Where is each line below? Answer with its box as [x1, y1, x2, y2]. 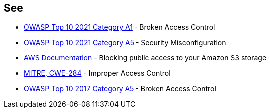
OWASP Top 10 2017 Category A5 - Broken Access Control [24, 84, 216, 93]
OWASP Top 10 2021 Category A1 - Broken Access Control [24, 23, 215, 32]
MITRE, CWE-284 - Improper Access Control [24, 69, 171, 78]
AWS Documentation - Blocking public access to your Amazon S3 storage [24, 54, 267, 62]
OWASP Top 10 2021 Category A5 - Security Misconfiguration [24, 38, 226, 47]
